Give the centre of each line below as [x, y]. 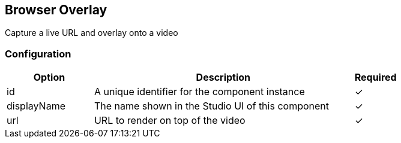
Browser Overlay [56, 10]
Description [223, 77]
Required [375, 77]
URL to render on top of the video [170, 121]
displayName [36, 106]
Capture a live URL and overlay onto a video [92, 33]
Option [49, 77]
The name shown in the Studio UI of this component [211, 106]
